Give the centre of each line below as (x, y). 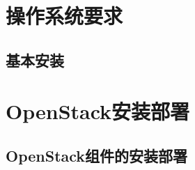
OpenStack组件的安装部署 (97, 155)
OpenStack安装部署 (98, 111)
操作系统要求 (64, 16)
